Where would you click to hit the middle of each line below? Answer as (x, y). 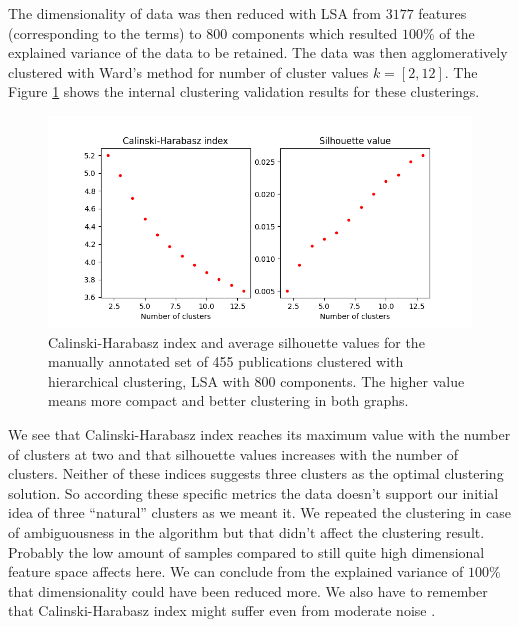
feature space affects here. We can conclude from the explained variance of (236, 571)
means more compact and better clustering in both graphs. (228, 400)
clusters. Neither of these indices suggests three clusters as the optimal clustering (256, 473)
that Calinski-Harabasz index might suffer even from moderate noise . (222, 610)
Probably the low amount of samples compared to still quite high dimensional (246, 551)
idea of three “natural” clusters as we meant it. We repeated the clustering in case (259, 512)
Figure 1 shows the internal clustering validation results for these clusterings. (244, 91)
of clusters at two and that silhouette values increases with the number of (233, 453)
